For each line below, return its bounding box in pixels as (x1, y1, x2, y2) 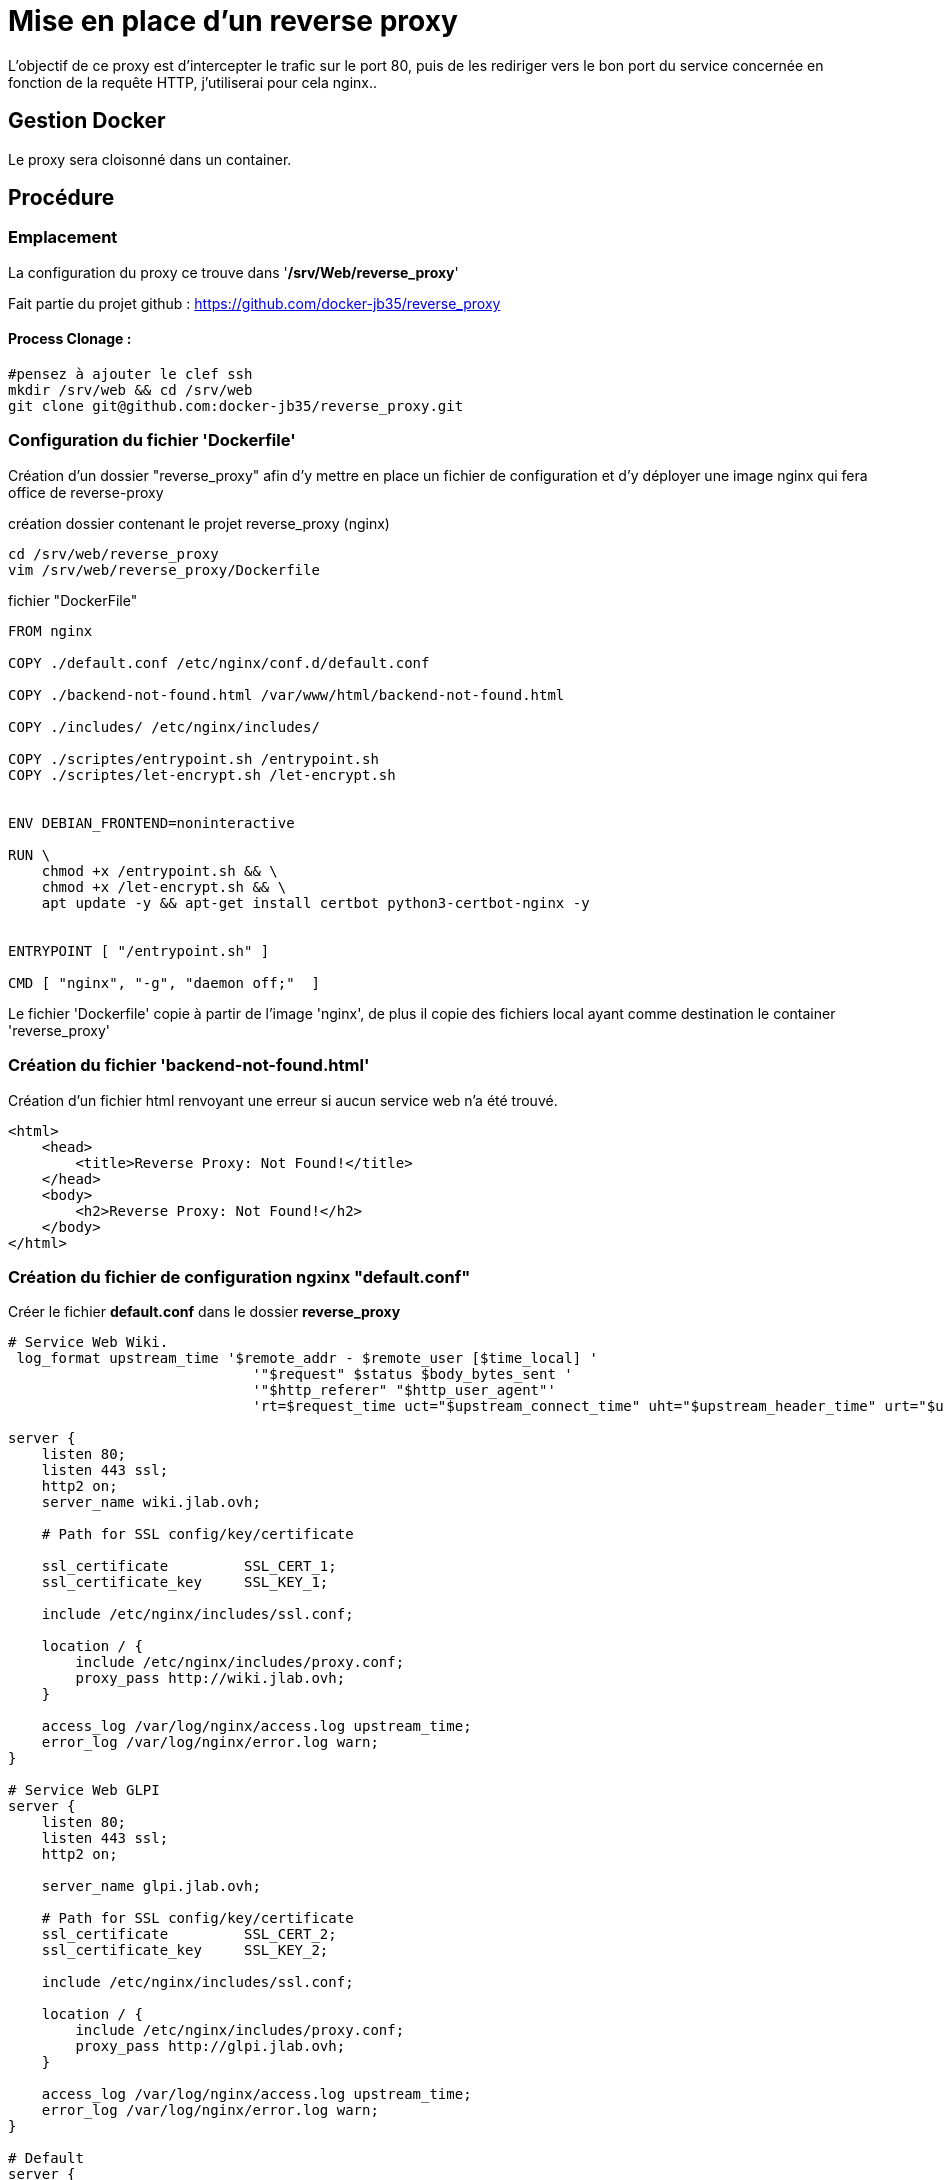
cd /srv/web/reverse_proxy (8, 545, 219, 562)
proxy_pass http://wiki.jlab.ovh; (75, 1670, 346, 1687)
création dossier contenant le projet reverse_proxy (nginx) (8, 514, 390, 532)
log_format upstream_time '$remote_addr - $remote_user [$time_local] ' (16, 1350, 599, 1367)
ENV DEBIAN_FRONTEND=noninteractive (8, 814, 295, 831)
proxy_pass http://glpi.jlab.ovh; (75, 2038, 346, 2055)
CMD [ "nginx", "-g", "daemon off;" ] (8, 974, 320, 991)
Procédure (8, 185, 115, 211)
